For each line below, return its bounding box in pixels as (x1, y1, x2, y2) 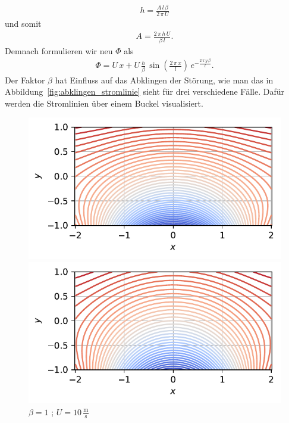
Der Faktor (5, 73, 45, 86)
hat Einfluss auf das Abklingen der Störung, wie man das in (55, 73, 274, 86)
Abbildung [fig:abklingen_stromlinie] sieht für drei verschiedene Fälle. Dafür (5, 85, 285, 98)
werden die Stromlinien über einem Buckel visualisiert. (5, 97, 203, 109)
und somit (5, 17, 42, 30)
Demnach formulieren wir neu (5, 44, 113, 57)
